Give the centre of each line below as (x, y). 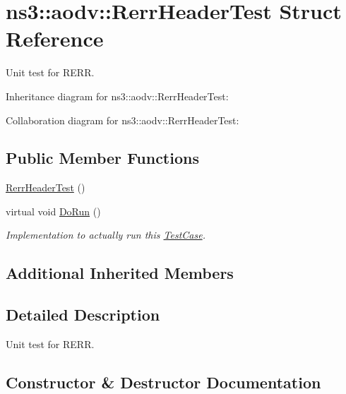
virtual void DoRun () (53, 211)
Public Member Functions (102, 158)
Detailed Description (83, 315)
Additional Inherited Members (120, 273)
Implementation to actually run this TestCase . (106, 235)
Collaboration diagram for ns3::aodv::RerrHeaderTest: (123, 120)
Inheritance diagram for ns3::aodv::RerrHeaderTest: (117, 96)
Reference (55, 38)
